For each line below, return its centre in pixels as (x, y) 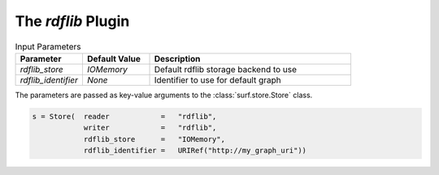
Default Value (114, 58)
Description (177, 58)
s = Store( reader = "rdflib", (124, 116)
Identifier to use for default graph (218, 79)
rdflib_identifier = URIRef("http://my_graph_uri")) (195, 151)
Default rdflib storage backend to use (225, 69)
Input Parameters (48, 46)
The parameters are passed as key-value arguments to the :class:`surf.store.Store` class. (164, 95)
